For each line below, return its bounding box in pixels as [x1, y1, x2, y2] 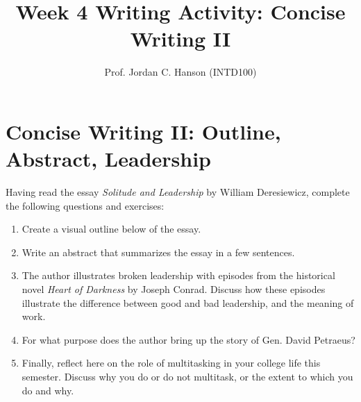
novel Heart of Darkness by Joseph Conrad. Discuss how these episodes [22, 282, 326, 296]
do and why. [22, 383, 74, 397]
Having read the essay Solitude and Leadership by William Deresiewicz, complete [6, 185, 350, 199]
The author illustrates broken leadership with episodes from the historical [22, 268, 335, 283]
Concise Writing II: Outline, [6, 117, 281, 145]
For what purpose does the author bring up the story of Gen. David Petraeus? [22, 332, 355, 346]
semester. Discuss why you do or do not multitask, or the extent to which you [22, 369, 353, 383]
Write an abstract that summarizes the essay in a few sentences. [22, 244, 295, 259]
